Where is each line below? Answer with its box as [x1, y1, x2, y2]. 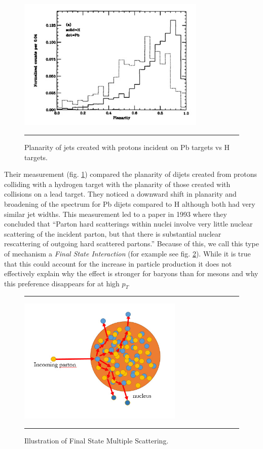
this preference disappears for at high [4, 278, 120, 288]
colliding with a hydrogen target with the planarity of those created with [4, 178, 231, 189]
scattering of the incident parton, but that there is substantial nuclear [4, 228, 221, 239]
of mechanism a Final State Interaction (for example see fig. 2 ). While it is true [4, 248, 251, 258]
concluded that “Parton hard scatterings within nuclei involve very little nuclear [4, 218, 253, 229]
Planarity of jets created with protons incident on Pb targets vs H [24, 141, 230, 152]
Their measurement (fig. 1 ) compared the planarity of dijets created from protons [4, 169, 257, 179]
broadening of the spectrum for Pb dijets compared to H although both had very [4, 198, 255, 209]
